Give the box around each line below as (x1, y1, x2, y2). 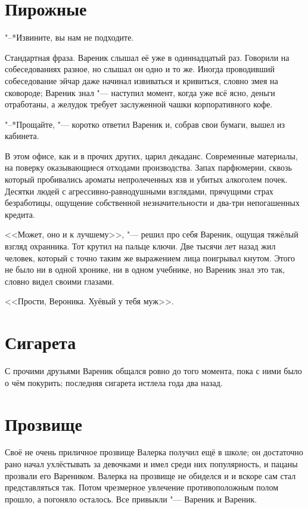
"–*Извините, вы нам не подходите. (5, 31, 134, 44)
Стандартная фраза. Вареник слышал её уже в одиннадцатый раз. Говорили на (5, 51, 290, 63)
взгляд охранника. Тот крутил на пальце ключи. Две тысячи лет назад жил (5, 240, 276, 252)
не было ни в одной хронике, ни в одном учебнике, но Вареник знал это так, (5, 263, 285, 276)
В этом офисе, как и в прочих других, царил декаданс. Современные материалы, (5, 149, 298, 162)
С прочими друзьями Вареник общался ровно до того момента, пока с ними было (5, 365, 302, 377)
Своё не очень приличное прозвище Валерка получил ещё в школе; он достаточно (5, 446, 303, 458)
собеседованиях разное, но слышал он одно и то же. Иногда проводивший (5, 63, 275, 75)
